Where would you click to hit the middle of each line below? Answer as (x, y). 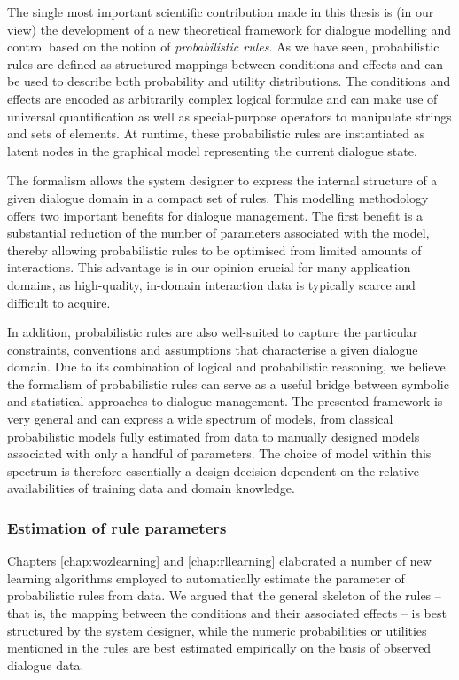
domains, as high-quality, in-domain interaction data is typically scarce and (211, 284)
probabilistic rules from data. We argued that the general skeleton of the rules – (224, 595)
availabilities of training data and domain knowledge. (151, 488)
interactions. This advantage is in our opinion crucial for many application (209, 267)
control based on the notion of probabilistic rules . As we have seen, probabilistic (223, 47)
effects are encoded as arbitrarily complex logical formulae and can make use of (222, 98)
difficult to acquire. (59, 302)
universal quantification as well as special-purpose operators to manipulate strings (229, 116)
